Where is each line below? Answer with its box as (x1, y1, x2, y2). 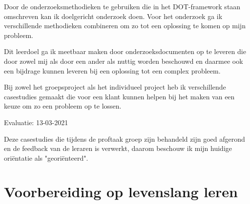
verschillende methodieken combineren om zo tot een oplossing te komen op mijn (4, 20, 246, 31)
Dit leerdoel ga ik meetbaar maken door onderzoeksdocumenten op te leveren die (4, 46, 246, 56)
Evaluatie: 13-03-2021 (4, 117, 68, 127)
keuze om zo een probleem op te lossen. (4, 101, 122, 111)
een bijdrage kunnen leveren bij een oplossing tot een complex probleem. (4, 65, 221, 75)
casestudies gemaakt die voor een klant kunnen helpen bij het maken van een (4, 91, 235, 101)
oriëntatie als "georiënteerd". (4, 152, 88, 163)
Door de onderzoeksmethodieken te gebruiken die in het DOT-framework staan (4, 1, 241, 11)
